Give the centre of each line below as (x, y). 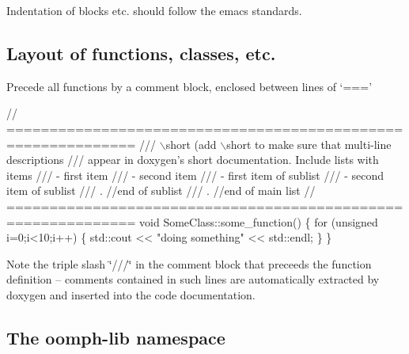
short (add (191, 144)
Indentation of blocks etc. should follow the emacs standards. (154, 10)
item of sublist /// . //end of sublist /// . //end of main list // (161, 190)
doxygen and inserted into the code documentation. (131, 294)
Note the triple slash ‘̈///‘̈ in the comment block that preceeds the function (189, 263)
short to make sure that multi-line (309, 144)
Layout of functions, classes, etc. (141, 53)
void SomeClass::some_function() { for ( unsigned (259, 221)
